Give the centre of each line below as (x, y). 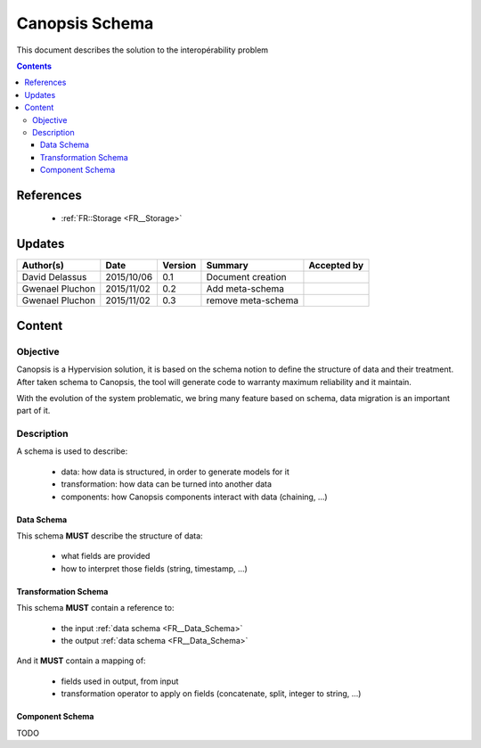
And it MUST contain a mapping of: (81, 661)
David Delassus (54, 277)
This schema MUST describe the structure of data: (110, 536)
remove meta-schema (252, 300)
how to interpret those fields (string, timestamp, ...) (155, 568)
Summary (227, 266)
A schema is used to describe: (72, 451)
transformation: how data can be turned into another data (166, 484)
